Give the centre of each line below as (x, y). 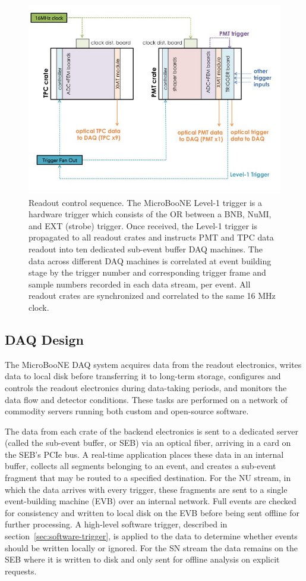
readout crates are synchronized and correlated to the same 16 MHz (152, 296)
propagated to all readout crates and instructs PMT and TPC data (151, 237)
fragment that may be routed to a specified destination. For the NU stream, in (148, 478)
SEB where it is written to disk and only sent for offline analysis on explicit (142, 559)
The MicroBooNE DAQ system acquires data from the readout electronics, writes (153, 364)
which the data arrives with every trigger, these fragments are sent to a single (146, 489)
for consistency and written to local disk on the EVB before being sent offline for (152, 512)
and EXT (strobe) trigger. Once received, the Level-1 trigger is (143, 225)
